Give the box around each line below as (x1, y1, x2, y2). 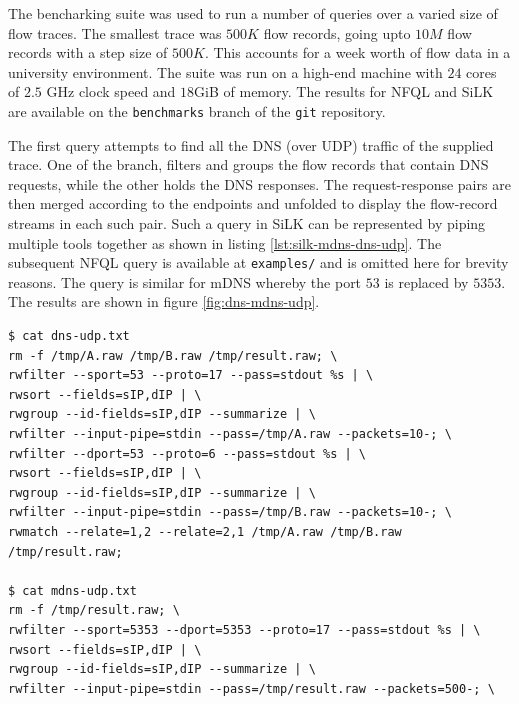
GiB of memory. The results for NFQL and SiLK (194, 81, 494, 102)
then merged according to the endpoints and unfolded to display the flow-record (8, 193, 498, 214)
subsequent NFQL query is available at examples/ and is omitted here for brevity (8, 252, 509, 273)
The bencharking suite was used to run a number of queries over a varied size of (8, 3, 498, 23)
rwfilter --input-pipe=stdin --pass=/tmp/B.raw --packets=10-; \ (8, 505, 452, 520)
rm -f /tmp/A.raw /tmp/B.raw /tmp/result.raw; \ (8, 348, 338, 363)
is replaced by (384, 271, 469, 292)
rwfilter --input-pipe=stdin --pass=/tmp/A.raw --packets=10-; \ (8, 427, 452, 441)
